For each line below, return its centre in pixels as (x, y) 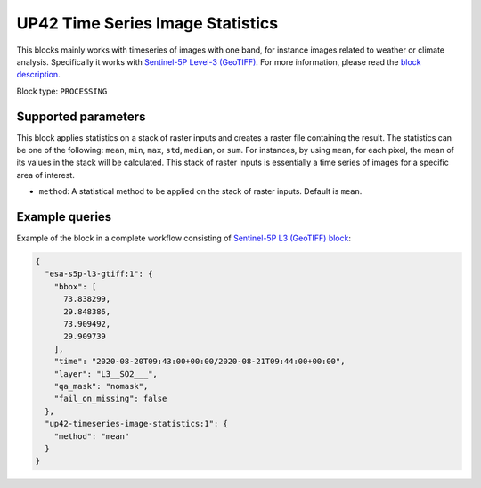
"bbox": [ (75, 286)
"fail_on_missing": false (110, 399)
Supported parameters (81, 116)
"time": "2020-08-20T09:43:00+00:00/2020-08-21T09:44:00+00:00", (200, 362)
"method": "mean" (92, 436)
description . (39, 75)
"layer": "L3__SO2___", (106, 374)
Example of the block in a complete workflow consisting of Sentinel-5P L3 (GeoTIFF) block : (184, 238)
